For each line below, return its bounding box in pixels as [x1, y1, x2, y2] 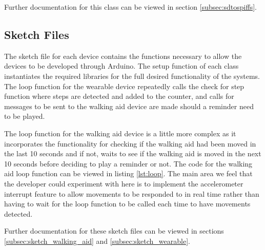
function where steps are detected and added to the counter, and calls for [4, 91, 234, 101]
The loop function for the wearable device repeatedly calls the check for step [4, 80, 244, 91]
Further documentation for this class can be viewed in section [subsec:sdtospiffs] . [4, 2, 257, 12]
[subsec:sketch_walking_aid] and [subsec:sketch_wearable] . [4, 235, 190, 246]
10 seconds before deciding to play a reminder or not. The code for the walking [4, 158, 253, 169]
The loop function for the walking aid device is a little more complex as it [4, 128, 236, 138]
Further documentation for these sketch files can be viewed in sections [4, 225, 224, 236]
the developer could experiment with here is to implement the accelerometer [4, 178, 243, 189]
